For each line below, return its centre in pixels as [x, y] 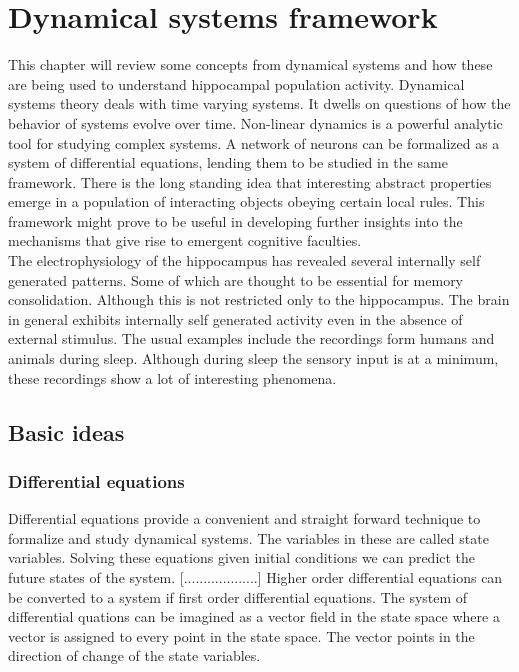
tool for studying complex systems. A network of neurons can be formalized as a [254, 142]
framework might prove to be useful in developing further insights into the [235, 220]
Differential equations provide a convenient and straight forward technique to [244, 518]
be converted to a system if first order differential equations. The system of [238, 596]
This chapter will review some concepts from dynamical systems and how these [250, 64]
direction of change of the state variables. [134, 655]
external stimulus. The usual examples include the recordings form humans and [251, 338]
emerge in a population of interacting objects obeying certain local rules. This [246, 201]
